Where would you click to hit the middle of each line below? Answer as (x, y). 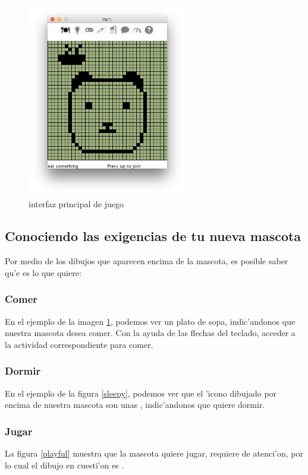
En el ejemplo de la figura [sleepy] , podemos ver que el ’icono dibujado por (141, 393)
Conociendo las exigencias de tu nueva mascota (153, 236)
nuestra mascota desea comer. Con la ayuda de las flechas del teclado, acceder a (150, 333)
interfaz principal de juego (76, 204)
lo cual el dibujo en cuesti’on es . (65, 465)
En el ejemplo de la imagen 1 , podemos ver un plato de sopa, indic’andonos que (150, 321)
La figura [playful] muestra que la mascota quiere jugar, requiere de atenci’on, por (154, 453)
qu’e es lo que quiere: (43, 272)
